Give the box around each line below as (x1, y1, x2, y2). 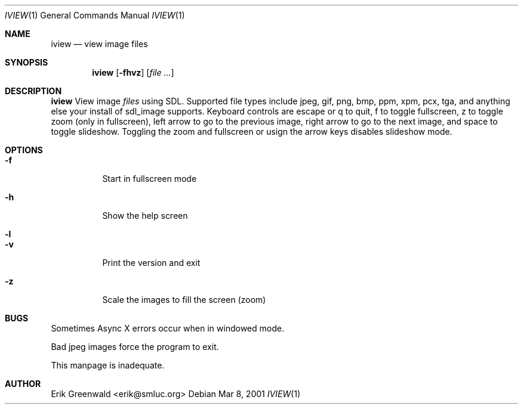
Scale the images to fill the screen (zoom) (102, 295, 266, 305)
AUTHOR (5, 379, 41, 389)
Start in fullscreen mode (102, 173, 197, 184)
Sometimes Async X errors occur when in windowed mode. (51, 323, 284, 333)
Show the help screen (102, 210, 188, 221)
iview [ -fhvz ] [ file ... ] (92, 67, 174, 78)
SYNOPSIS (5, 57, 48, 67)
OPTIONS (5, 145, 43, 155)
